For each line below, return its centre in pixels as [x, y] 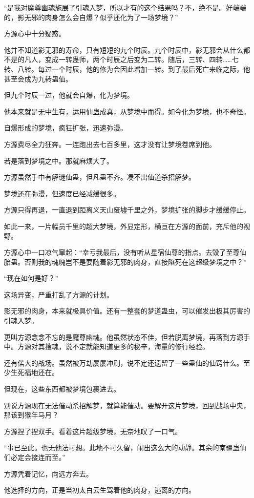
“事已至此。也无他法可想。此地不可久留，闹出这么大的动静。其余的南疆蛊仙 [125, 447]
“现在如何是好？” [31, 278]
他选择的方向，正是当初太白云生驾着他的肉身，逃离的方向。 [100, 490]
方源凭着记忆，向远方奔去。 [48, 473]
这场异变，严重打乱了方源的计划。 [59, 294]
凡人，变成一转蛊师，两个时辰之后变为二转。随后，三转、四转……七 [131, 59]
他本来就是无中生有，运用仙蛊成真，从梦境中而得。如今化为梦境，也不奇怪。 [127, 111]
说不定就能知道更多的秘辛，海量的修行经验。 [137, 346]
